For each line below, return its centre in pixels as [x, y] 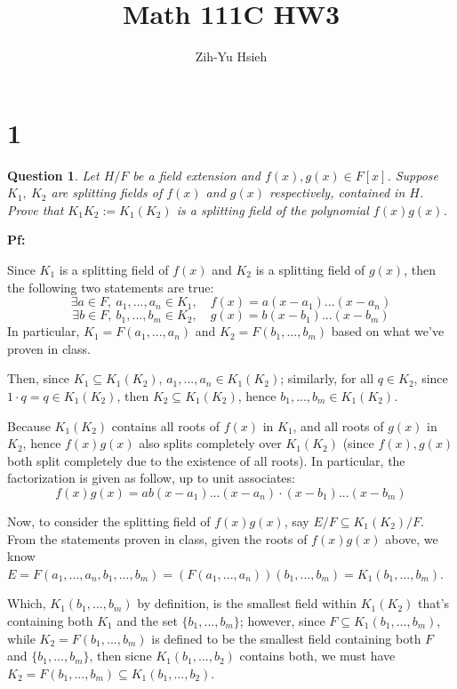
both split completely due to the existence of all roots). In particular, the [206, 460]
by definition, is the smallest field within [247, 603]
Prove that [36, 209]
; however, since [282, 620]
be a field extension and [196, 175]
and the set [147, 620]
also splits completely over [210, 443]
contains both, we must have [317, 656]
